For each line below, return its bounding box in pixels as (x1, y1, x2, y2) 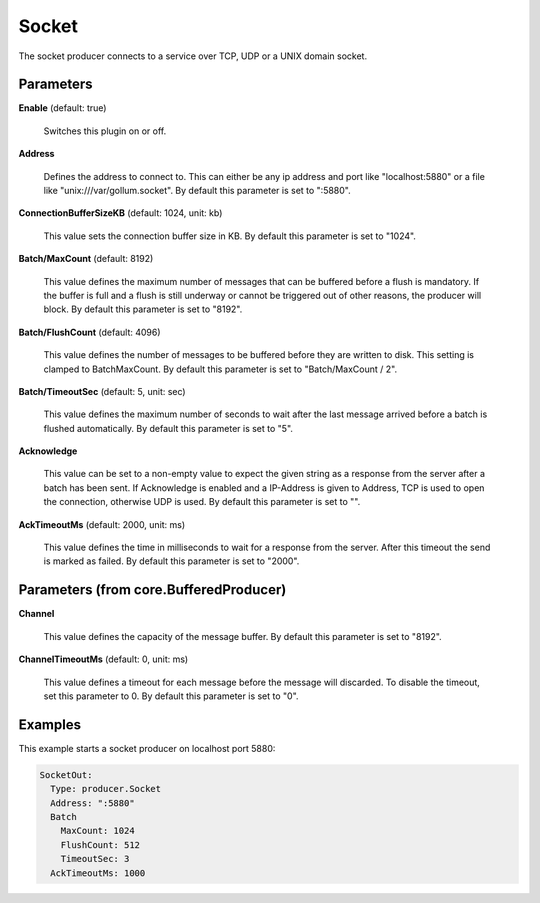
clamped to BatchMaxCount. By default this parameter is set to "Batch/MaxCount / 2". (43, 363, 398, 375)
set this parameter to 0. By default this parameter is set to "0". (43, 690, 299, 702)
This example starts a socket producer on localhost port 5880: (18, 742, 276, 754)
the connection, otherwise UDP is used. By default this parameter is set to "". (43, 496, 361, 508)
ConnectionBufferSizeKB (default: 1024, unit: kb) (18, 207, 223, 219)
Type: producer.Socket (50, 783, 162, 795)
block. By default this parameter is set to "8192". (43, 303, 243, 315)
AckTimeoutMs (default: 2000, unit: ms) (18, 518, 186, 530)
